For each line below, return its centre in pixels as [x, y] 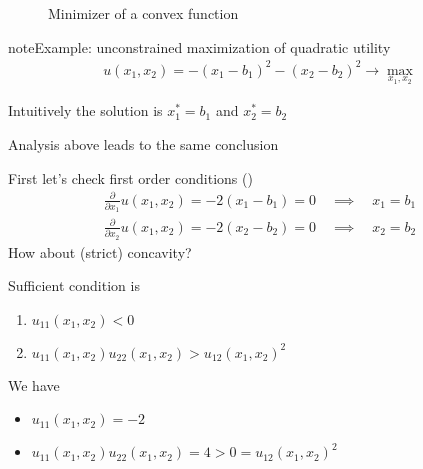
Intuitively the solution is [85, 110]
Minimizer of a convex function [143, 13]
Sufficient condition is [74, 285]
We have [34, 384]
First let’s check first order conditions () [130, 177]
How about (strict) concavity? [100, 251]
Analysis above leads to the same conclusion [143, 143]
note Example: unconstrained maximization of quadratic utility [199, 46]
